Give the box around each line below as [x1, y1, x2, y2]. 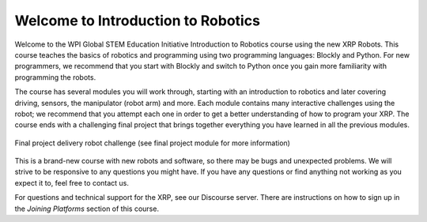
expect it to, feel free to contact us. [14, 178, 130, 187]
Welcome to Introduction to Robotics [14, 12, 261, 29]
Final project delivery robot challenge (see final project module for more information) [14, 138, 290, 148]
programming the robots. [14, 72, 96, 82]
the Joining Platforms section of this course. [14, 204, 160, 213]
